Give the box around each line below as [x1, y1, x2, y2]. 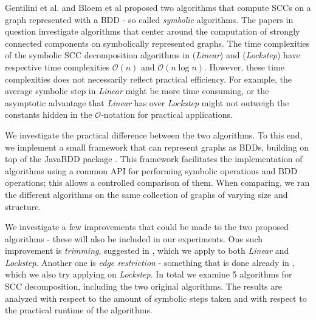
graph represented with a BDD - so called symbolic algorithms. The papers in [5, 13, 294, 26]
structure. [5, 200, 41, 213]
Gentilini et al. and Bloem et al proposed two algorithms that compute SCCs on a [5, 1, 311, 13]
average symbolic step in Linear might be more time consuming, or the [5, 84, 269, 97]
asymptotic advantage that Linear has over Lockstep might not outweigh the [5, 96, 289, 109]
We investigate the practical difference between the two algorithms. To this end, [5, 128, 303, 141]
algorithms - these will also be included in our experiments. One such [5, 232, 263, 245]
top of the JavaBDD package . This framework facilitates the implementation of [5, 152, 303, 165]
